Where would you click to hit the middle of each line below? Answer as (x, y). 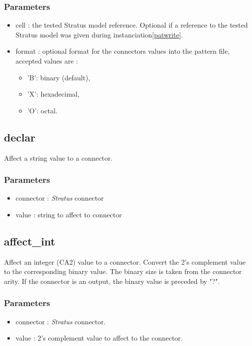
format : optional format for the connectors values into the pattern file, (123, 51)
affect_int (30, 241)
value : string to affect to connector (69, 214)
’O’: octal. (42, 110)
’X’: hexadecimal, (53, 94)
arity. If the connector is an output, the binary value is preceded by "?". (112, 281)
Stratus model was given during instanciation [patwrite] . (99, 34)
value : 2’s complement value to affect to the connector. (99, 338)
